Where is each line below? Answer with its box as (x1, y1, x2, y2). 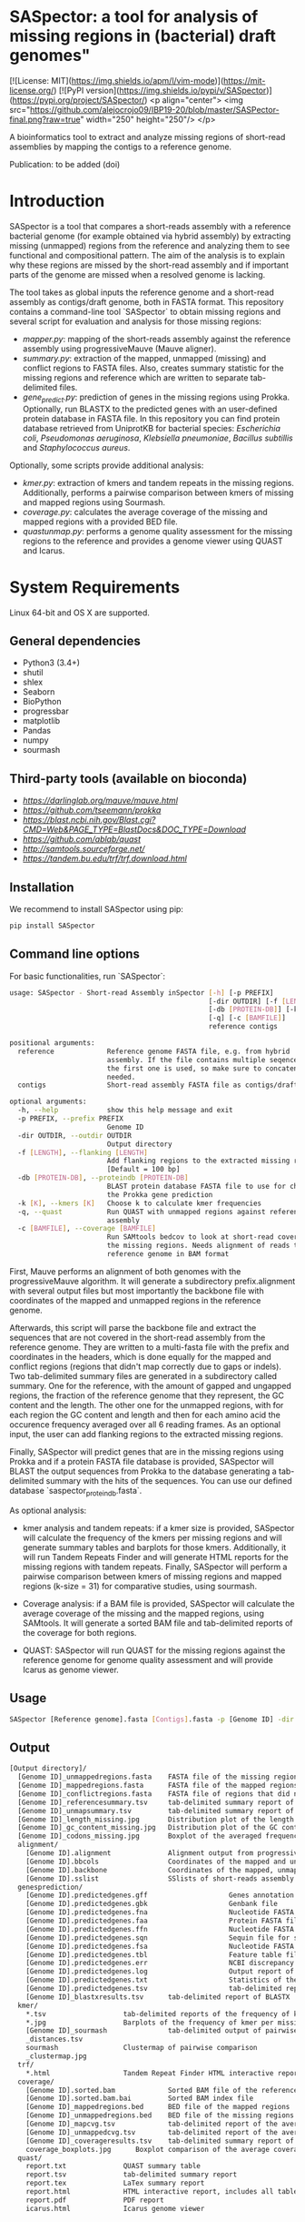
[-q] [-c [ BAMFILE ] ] (208, 1013, 286, 1023)
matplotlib (22, 715, 61, 726)
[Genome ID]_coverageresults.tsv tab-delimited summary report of (25, 2136, 295, 2146)
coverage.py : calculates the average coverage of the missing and (22, 506, 268, 517)
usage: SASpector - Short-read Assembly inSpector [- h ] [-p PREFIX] (9, 988, 274, 998)
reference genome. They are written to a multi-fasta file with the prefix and (9, 1341, 290, 1353)
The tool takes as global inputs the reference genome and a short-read (9, 287, 275, 298)
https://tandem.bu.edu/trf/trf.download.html (22, 853, 188, 864)
